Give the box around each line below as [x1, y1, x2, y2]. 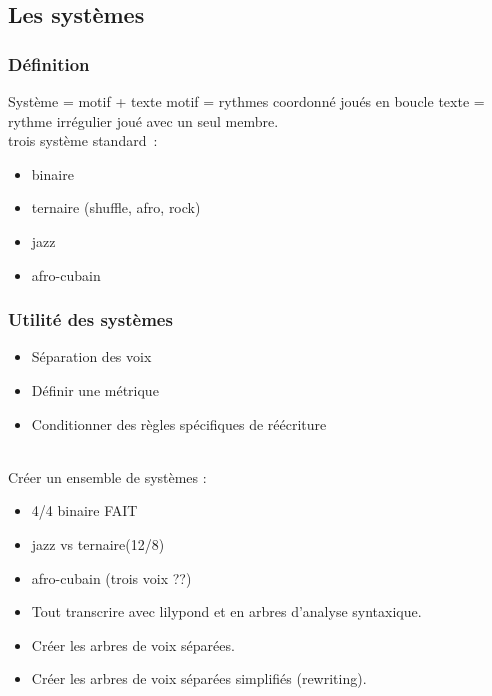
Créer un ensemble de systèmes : [8, 466, 207, 487]
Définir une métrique [31, 379, 159, 400]
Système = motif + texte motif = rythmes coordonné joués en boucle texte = [8, 91, 485, 111]
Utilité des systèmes [8, 307, 173, 332]
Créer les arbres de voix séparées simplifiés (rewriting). [31, 668, 367, 689]
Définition [8, 51, 90, 76]
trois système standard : [8, 130, 158, 151]
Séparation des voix [31, 346, 152, 367]
